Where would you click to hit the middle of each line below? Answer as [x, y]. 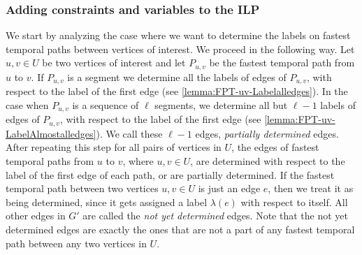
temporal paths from [50, 161]
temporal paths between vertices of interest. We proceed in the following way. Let [180, 49]
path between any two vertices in [76, 243]
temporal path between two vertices [82, 188]
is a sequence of [106, 104]
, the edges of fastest [275, 147]
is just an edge [229, 188]
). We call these [129, 133]
